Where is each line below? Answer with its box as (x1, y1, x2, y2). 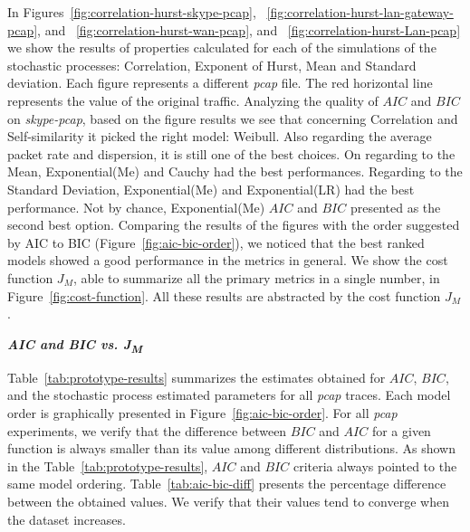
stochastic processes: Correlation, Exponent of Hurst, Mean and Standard (7, 55, 417, 74)
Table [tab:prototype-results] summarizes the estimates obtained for (7, 367, 386, 386)
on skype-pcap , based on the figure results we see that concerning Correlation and (7, 109, 458, 128)
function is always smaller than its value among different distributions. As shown (7, 439, 456, 458)
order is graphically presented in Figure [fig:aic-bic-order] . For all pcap (7, 404, 398, 422)
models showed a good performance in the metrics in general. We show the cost (7, 251, 448, 270)
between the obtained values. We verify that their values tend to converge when (7, 491, 449, 510)
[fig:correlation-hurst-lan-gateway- (266, 3, 454, 21)
